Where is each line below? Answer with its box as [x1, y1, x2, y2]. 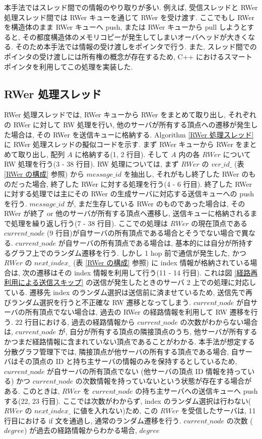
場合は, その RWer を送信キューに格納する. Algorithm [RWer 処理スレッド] [11, 129, 254, 139]
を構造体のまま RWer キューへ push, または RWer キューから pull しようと [4, 22, 247, 32]
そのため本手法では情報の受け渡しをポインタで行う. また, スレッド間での [15, 41, 257, 52]
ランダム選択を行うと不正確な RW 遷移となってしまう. [11, 297, 191, 307]
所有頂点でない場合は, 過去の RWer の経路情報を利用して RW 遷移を [25, 307, 251, 317]
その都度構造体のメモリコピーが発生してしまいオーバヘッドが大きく [22, 31, 248, 42]
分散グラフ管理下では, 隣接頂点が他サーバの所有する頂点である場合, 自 [4, 346, 238, 356]
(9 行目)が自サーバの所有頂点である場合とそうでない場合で [47, 228, 241, 238]
